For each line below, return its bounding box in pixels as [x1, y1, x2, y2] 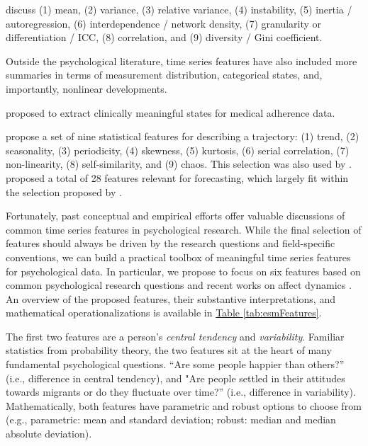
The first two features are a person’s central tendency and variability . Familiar [6, 328, 345, 343]
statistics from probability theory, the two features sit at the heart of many [6, 343, 332, 358]
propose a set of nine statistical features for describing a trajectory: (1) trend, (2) [6, 129, 359, 144]
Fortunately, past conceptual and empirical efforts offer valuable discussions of [6, 208, 345, 223]
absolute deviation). [6, 426, 92, 441]
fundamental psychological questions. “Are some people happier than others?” [6, 357, 345, 372]
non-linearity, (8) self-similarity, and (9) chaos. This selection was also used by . [6, 156, 352, 171]
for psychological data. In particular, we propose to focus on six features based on [6, 263, 361, 278]
